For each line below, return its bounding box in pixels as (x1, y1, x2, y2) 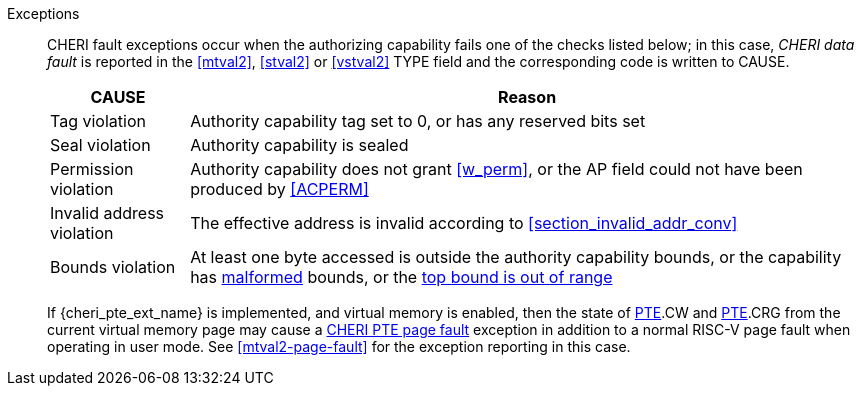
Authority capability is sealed (190, 135, 409, 155)
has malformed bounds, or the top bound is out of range (190, 267, 613, 287)
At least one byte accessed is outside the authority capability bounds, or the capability (190, 247, 842, 267)
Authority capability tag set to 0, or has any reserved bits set (190, 111, 646, 131)
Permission (50, 159, 134, 179)
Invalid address (50, 203, 165, 223)
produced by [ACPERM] (190, 179, 369, 199)
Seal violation (50, 135, 151, 155)
